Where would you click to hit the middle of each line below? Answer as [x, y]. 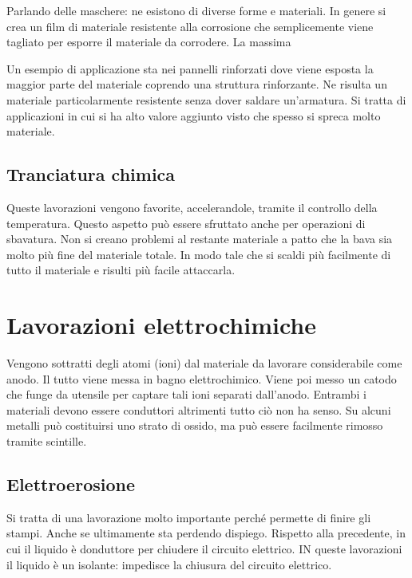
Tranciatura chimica [91, 174]
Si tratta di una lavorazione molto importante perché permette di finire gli [189, 517]
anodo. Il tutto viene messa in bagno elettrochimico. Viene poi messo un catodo [202, 378]
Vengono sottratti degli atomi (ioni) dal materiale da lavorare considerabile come [204, 363]
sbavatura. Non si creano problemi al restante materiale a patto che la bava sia [200, 239]
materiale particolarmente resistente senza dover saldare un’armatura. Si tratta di [206, 99]
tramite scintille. [47, 441]
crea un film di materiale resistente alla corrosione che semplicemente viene [190, 26]
